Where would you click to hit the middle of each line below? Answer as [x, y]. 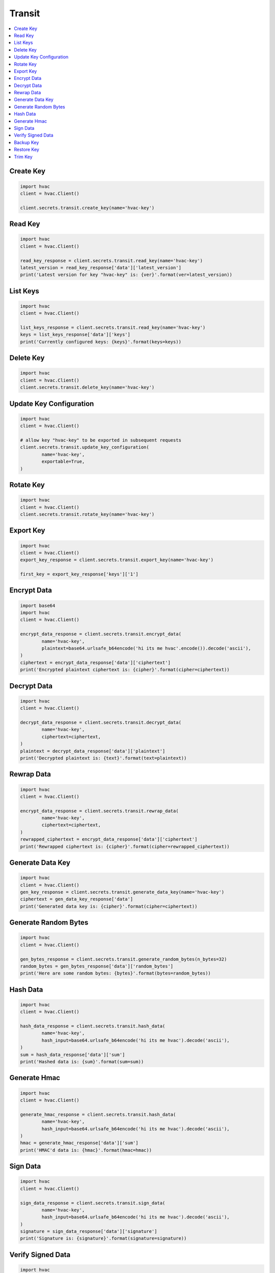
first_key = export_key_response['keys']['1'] [79, 574]
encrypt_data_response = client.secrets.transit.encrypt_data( [101, 634]
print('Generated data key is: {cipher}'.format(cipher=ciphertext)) [109, 906]
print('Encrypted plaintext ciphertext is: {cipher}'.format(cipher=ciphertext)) [125, 670]
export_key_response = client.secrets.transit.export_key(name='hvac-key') [117, 560]
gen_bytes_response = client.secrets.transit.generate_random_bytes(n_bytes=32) [123, 959]
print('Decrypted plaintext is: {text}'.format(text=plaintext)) [103, 758]
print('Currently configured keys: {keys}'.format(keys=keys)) [101, 342]
